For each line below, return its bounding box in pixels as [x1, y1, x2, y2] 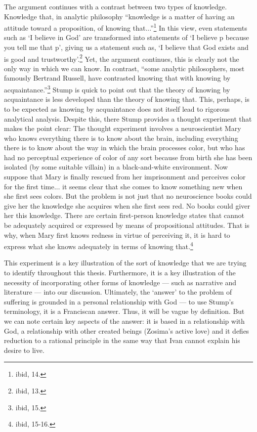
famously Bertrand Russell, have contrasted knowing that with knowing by [4, 73, 231, 83]
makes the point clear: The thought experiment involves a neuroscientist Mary [4, 123, 241, 133]
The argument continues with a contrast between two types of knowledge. [4, 1, 227, 11]
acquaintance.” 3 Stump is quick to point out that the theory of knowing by [4, 83, 230, 94]
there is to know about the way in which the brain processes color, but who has [4, 142, 245, 153]
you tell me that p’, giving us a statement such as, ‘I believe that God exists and [4, 42, 249, 52]
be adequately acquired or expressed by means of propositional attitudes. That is [4, 220, 250, 230]
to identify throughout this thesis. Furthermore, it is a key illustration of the [4, 267, 236, 278]
